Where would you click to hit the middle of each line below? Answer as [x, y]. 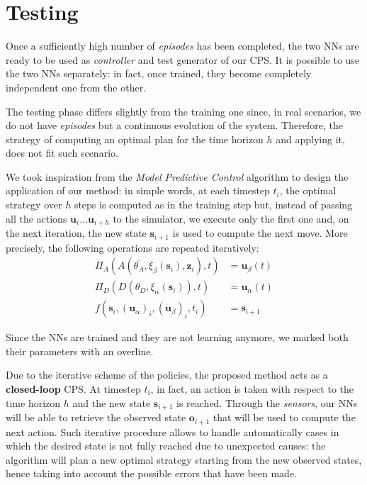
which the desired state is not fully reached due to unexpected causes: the [166, 446]
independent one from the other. [76, 87]
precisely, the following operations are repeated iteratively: [132, 247]
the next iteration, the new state [76, 233]
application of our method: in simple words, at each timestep [138, 190]
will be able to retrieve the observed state [96, 417]
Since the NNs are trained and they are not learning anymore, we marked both [177, 337]
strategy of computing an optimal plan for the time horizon [135, 139]
